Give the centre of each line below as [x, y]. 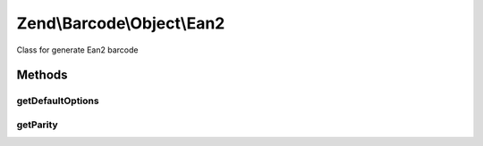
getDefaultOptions [58, 101]
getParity [37, 125]
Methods [42, 75]
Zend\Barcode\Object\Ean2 [121, 23]
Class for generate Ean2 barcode [77, 50]
